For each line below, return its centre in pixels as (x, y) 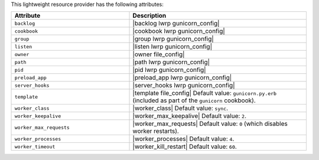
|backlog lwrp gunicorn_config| (176, 24)
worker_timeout (35, 147)
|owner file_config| (159, 54)
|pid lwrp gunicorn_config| (169, 70)
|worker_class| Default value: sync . (180, 108)
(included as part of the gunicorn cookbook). (194, 100)
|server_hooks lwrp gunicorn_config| (184, 86)
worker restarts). (156, 131)
